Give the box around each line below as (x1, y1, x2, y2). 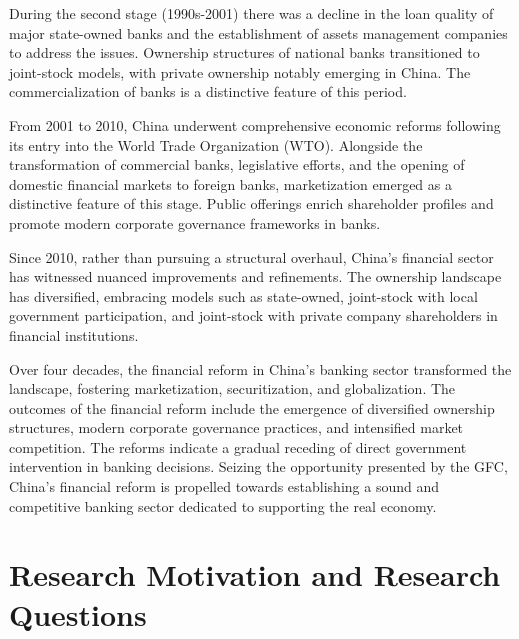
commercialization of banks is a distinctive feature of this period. (9, 81, 407, 102)
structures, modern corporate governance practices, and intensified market (9, 417, 464, 438)
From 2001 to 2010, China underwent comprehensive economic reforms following (9, 114, 501, 135)
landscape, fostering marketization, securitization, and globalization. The (9, 378, 456, 399)
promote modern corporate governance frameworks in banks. (9, 212, 381, 233)
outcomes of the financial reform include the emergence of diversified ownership (9, 397, 495, 418)
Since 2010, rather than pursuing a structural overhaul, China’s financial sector (9, 246, 494, 267)
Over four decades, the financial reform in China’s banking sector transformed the (9, 358, 512, 379)
